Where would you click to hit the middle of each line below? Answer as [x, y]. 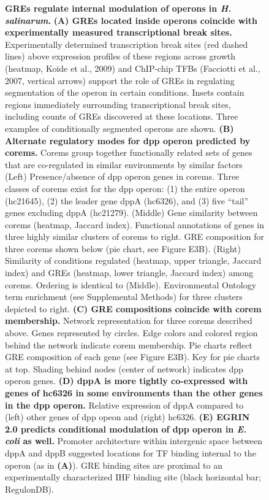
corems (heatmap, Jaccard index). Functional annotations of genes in [135, 224]
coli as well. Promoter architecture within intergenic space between [134, 441]
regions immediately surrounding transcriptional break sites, [118, 104]
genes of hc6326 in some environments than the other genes [134, 393]
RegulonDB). [29, 489]
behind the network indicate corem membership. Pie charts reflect [129, 344]
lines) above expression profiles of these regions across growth [120, 56]
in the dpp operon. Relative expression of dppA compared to [124, 405]
